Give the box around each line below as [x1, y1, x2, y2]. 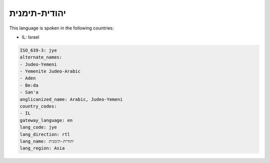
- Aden [19, 75, 36, 81]
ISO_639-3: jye [19, 47, 57, 53]
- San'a [19, 89, 38, 95]
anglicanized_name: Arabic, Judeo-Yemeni [19, 96, 123, 102]
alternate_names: [19, 54, 62, 60]
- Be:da [19, 82, 38, 88]
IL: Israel [21, 34, 39, 40]
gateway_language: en [19, 117, 73, 123]
